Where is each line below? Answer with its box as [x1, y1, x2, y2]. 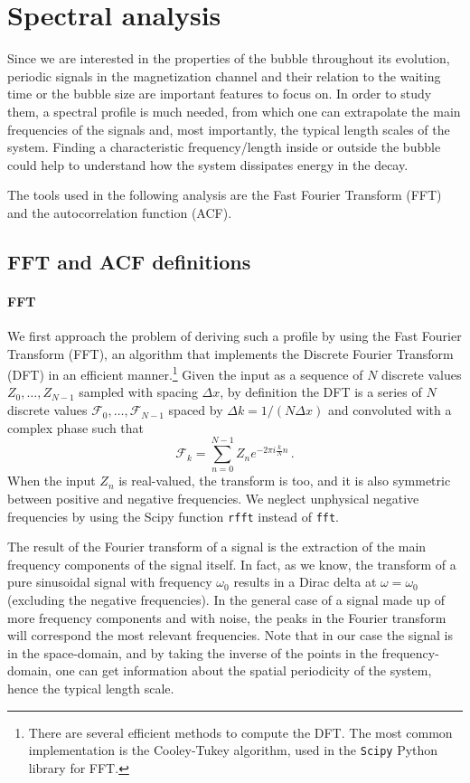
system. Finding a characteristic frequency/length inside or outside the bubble [7, 137, 441, 156]
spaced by [168, 401, 223, 420]
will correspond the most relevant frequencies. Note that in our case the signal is [7, 626, 453, 645]
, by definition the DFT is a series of [220, 382, 422, 401]
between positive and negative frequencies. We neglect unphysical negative [7, 488, 419, 507]
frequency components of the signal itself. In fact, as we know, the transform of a [7, 554, 456, 573]
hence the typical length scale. [7, 678, 174, 697]
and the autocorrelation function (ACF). [7, 203, 232, 222]
